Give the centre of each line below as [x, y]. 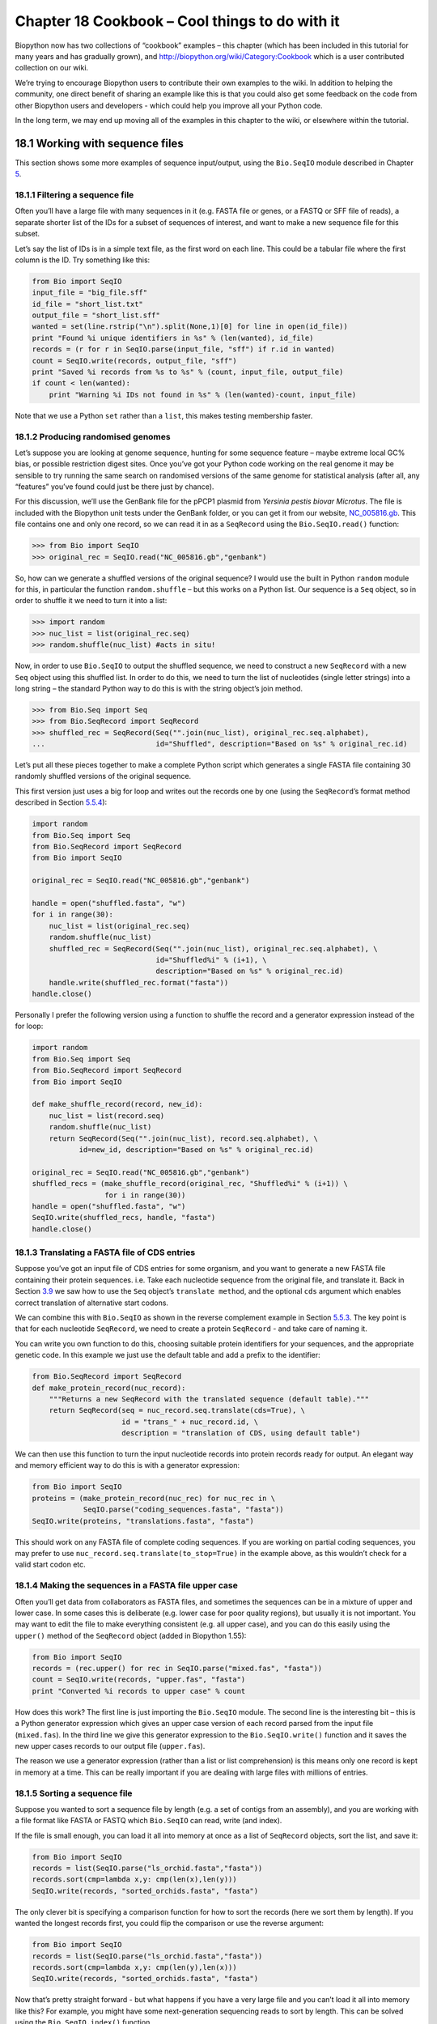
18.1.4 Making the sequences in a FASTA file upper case [126, 1585]
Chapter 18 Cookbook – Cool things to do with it [177, 21]
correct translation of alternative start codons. [92, 1303]
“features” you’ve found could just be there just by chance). [115, 487]
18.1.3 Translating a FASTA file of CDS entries [105, 1252]
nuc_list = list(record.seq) [107, 1116]
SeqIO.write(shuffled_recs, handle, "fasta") [124, 1218]
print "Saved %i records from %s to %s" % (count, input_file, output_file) [188, 372]
